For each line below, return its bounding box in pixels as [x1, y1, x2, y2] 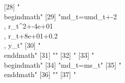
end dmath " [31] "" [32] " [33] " [4, 49, 94, 60]
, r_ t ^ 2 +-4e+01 [4, 21, 53, 31]
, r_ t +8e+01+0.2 [4, 30, 58, 41]
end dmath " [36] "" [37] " [4, 69, 76, 80]
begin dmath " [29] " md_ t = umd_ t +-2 [4, 11, 117, 21]
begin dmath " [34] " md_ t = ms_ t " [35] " [4, 59, 122, 70]
